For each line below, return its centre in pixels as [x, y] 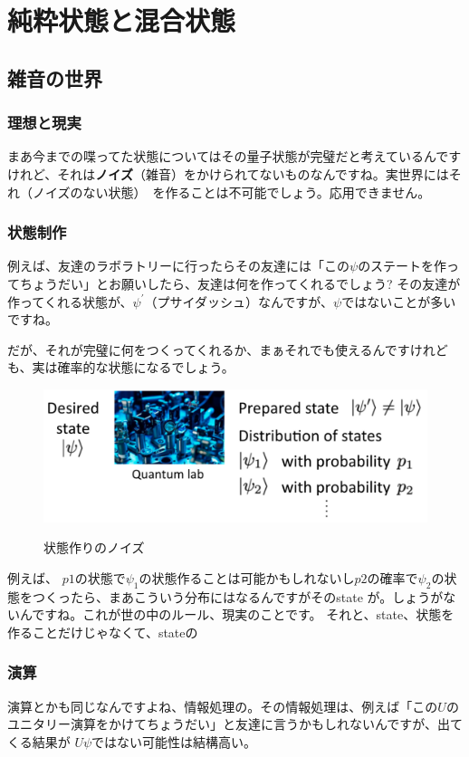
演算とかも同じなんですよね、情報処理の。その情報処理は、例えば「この [223, 706]
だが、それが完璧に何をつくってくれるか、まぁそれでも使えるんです [209, 349]
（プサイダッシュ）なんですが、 [239, 301]
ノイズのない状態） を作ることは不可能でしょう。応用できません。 [231, 192]
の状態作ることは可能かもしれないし [247, 577]
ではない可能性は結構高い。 [174, 741]
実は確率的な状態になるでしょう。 [133, 367]
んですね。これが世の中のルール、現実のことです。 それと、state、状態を [237, 614]
